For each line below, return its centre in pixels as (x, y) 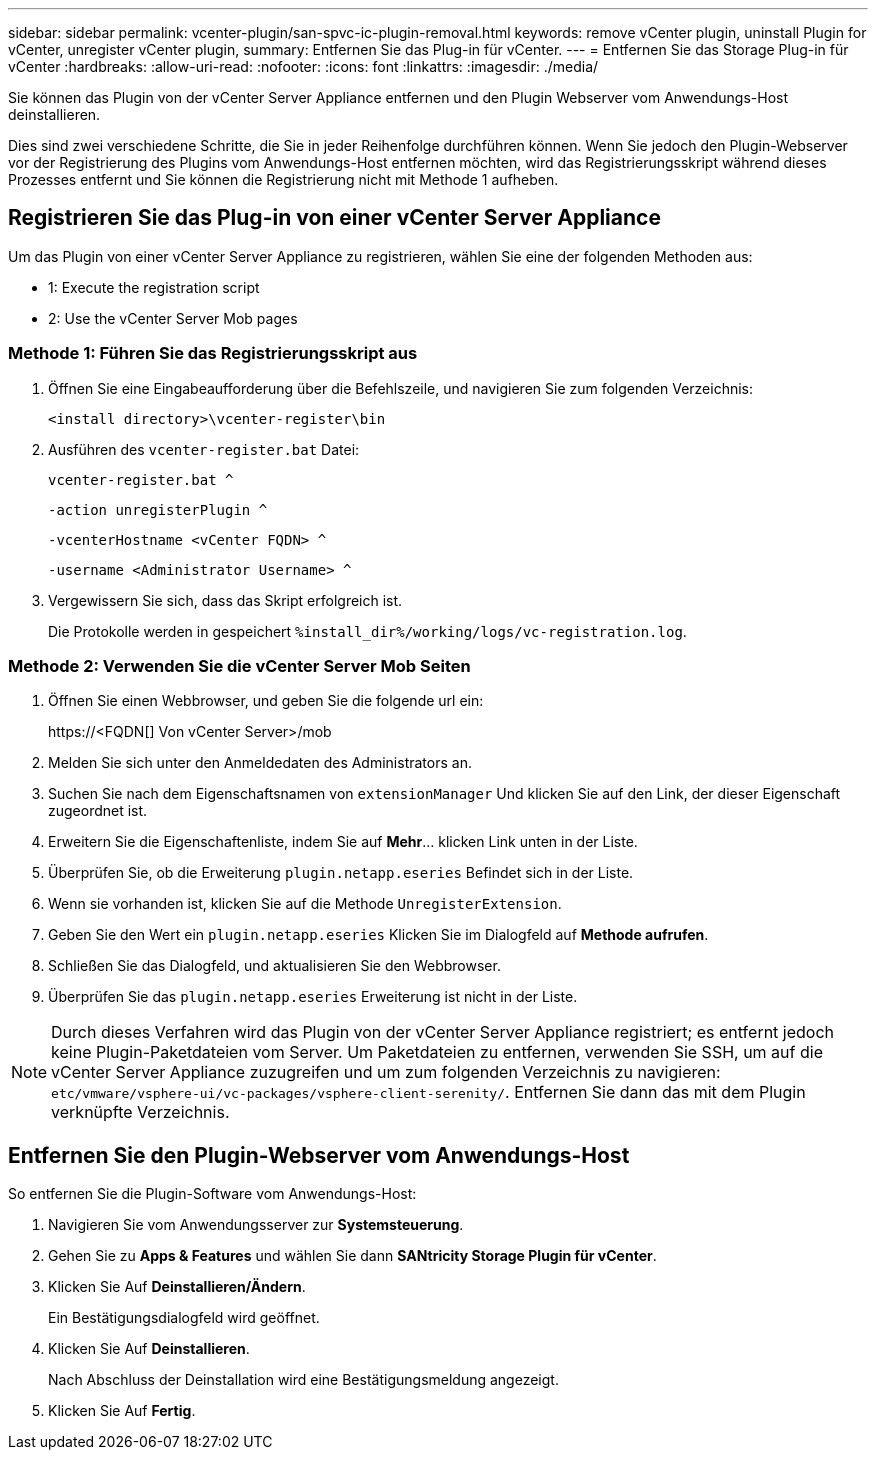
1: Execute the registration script (154, 287)
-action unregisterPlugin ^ (158, 509)
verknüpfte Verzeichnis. (140, 1112)
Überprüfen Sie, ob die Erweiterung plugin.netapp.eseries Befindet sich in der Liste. (341, 873)
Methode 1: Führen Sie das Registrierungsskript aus (213, 353)
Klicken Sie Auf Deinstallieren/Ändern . (177, 1287)
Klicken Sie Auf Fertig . (122, 1411)
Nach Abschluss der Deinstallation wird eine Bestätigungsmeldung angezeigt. (303, 1380)
